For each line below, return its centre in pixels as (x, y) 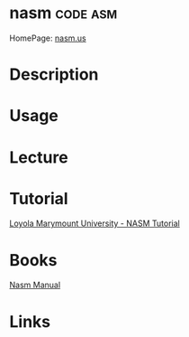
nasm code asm (63, 13)
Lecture (39, 157)
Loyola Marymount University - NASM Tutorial (94, 223)
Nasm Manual (35, 285)
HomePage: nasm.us (48, 38)
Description (54, 75)
